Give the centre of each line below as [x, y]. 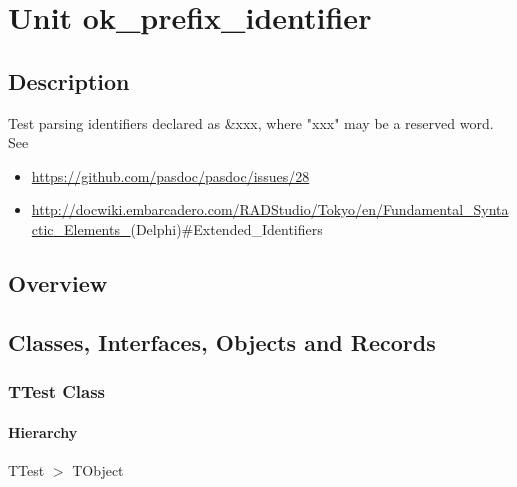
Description [69, 80]
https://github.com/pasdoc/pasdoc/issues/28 [170, 175]
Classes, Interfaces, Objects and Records [222, 341]
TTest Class [57, 391]
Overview [58, 282]
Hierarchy [43, 431]
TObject [98, 469]
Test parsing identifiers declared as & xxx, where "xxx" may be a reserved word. [251, 122]
